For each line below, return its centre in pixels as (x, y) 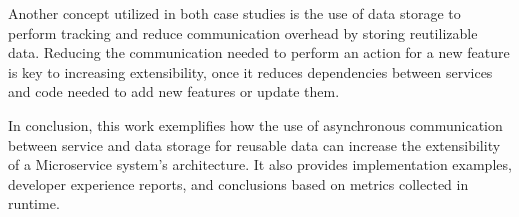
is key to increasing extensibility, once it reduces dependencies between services (250, 71)
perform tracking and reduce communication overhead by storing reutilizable (243, 32)
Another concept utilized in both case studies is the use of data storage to (234, 13)
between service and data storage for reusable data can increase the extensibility (254, 144)
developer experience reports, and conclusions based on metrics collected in (238, 183)
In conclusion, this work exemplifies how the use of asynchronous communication (255, 124)
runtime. (34, 203)
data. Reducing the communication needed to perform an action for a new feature (259, 52)
